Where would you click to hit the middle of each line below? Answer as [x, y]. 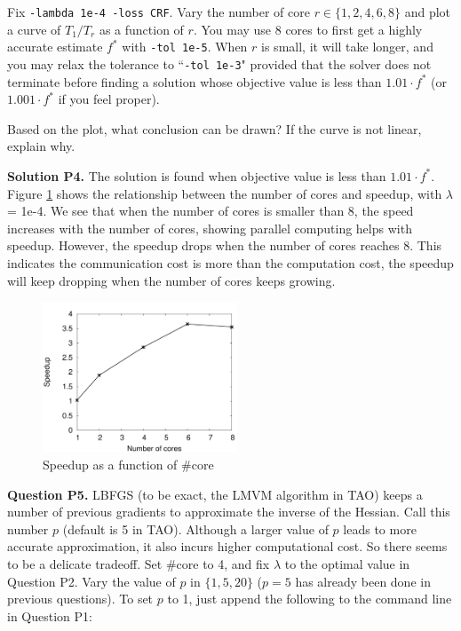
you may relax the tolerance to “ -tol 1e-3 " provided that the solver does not [219, 63]
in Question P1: [50, 615]
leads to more [380, 528]
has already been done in [363, 581]
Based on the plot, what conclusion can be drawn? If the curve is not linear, [215, 128]
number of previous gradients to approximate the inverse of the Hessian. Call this [229, 512]
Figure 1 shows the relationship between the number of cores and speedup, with [225, 193]
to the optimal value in [347, 563]
